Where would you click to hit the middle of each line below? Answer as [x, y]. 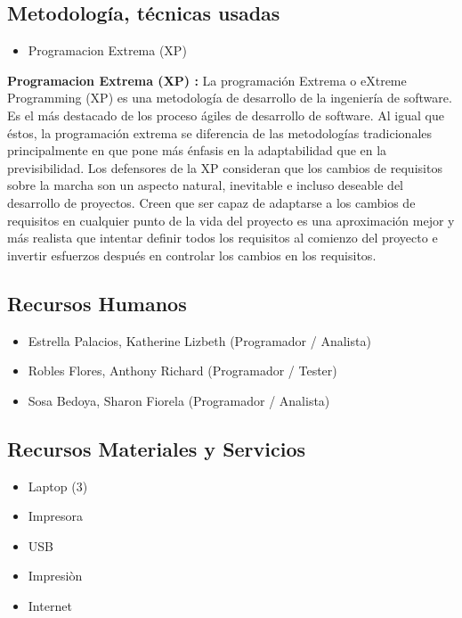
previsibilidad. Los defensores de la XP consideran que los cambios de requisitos [225, 167]
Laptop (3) [58, 486]
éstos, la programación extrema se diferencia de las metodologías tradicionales [220, 132]
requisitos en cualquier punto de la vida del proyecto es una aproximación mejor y [231, 220]
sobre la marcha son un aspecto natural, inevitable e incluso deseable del [205, 185]
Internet [50, 605]
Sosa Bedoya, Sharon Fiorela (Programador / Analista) [179, 400]
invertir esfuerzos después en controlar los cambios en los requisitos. [192, 255]
